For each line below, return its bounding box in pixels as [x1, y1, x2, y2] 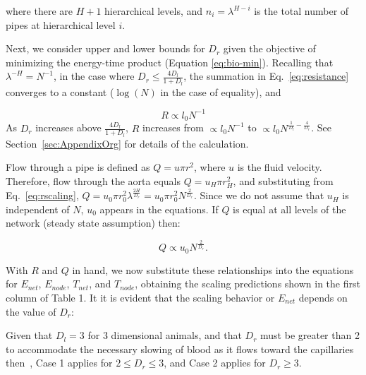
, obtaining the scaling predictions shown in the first [135, 276, 360, 291]
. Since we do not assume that [194, 188, 324, 203]
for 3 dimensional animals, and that [87, 328, 242, 343]
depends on [298, 290, 348, 304]
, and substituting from [233, 174, 334, 189]
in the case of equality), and [160, 84, 281, 99]
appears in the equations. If [99, 201, 219, 216]
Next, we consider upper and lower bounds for [6, 41, 205, 56]
